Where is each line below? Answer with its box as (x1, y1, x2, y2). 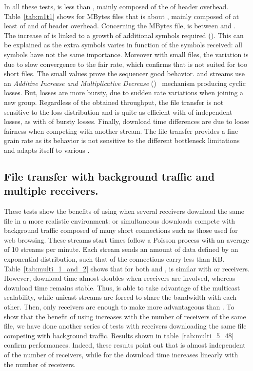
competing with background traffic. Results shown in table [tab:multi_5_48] (4, 330, 234, 340)
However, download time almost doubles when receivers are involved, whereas (4, 273, 235, 283)
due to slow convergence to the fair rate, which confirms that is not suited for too (4, 59, 248, 69)
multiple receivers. (4, 183, 98, 198)
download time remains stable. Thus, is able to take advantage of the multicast (4, 282, 240, 292)
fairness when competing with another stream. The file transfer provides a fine (4, 125, 238, 136)
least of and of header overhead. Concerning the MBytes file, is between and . (4, 21, 236, 31)
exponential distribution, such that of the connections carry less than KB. (4, 254, 225, 264)
